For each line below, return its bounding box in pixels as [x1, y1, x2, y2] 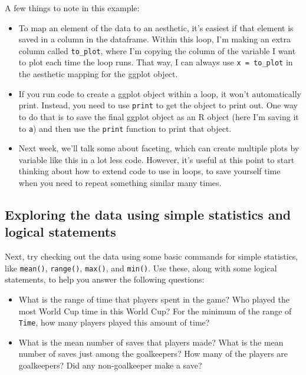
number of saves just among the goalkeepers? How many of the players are [18, 347, 288, 360]
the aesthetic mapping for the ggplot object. [18, 68, 178, 80]
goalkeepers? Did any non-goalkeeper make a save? [18, 359, 202, 371]
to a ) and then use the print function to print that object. [18, 122, 232, 134]
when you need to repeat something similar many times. [18, 176, 222, 188]
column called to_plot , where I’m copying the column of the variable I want [18, 44, 296, 57]
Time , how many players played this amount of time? [18, 316, 210, 328]
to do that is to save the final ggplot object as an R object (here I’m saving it [18, 110, 299, 122]
